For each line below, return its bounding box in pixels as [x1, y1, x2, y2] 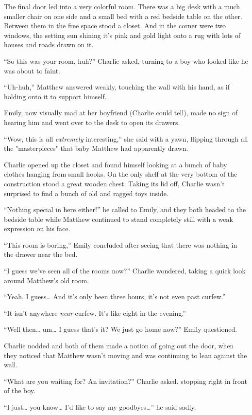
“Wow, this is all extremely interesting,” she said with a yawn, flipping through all [4, 133, 248, 144]
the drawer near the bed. [4, 249, 78, 259]
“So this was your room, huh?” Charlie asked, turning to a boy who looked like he [4, 55, 248, 66]
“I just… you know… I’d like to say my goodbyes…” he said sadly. [4, 402, 196, 412]
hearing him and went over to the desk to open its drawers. [4, 117, 180, 127]
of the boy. [4, 385, 35, 396]
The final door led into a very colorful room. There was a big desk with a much [4, 1, 240, 11]
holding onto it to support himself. [4, 91, 107, 101]
